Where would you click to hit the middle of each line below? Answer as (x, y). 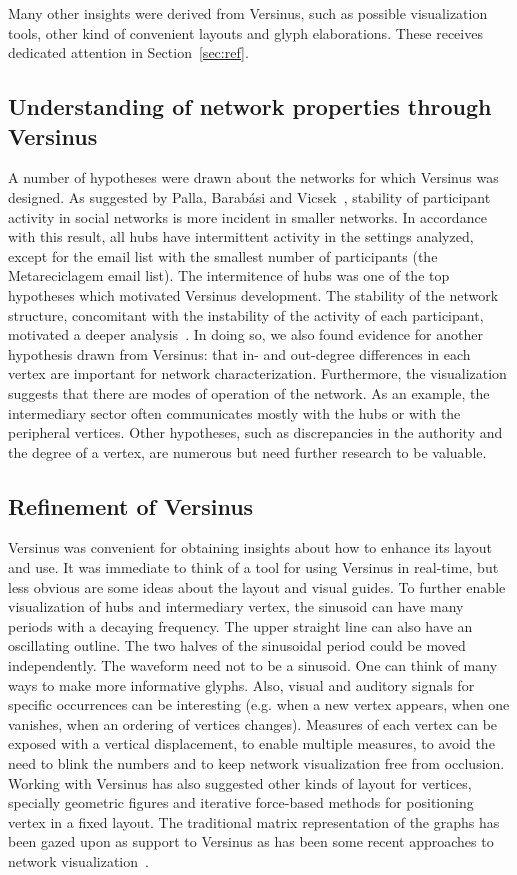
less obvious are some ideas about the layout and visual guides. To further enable (257, 586)
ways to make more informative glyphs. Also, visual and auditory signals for (241, 684)
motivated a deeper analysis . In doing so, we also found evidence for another (245, 334)
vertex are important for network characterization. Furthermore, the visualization (257, 373)
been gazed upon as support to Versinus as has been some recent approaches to (251, 841)
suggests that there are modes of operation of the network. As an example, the (249, 392)
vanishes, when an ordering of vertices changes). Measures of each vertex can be (253, 723)
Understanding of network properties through (250, 106)
